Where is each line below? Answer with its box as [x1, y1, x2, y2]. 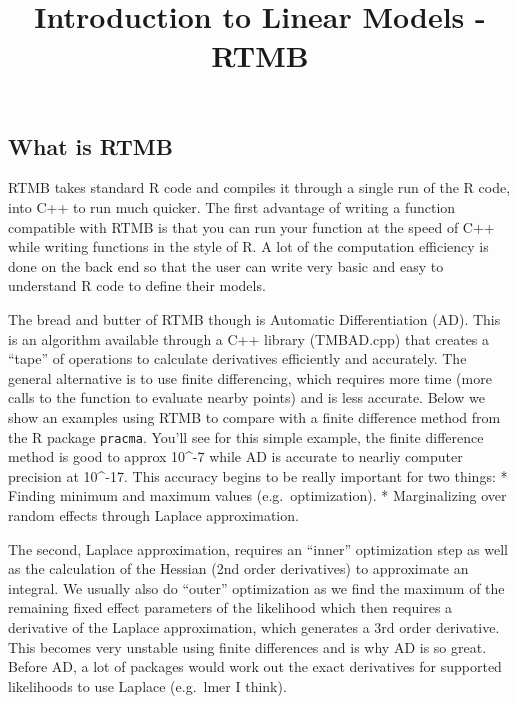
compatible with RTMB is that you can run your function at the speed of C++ [8, 216, 495, 237]
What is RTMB [8, 130, 173, 161]
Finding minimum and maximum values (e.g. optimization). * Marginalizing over [8, 485, 507, 506]
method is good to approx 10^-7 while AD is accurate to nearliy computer [8, 446, 463, 467]
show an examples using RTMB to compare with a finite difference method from [8, 406, 501, 427]
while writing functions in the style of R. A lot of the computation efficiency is [8, 236, 489, 257]
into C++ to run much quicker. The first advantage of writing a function [8, 196, 456, 217]
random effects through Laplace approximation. [8, 504, 299, 525]
